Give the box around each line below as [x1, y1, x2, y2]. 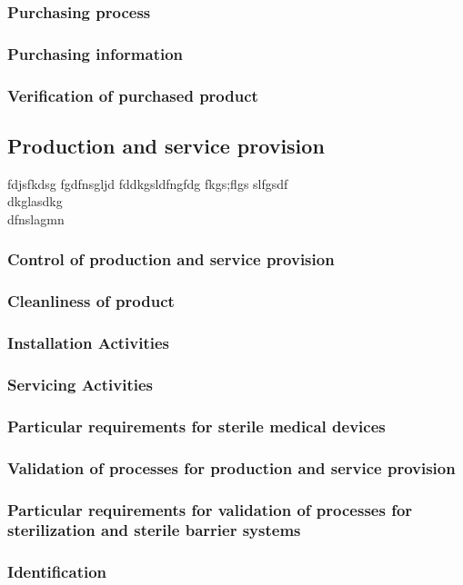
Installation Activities [7, 332, 170, 354]
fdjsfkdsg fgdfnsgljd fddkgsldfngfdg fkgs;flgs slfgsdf [7, 174, 288, 193]
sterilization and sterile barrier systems [7, 519, 301, 541]
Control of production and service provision [7, 248, 335, 271]
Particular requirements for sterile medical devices [7, 414, 386, 437]
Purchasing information [7, 42, 184, 64]
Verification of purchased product [7, 84, 258, 106]
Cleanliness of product [7, 290, 175, 312]
